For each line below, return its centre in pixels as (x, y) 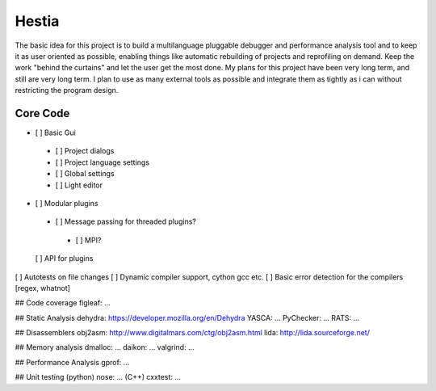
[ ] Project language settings (102, 162)
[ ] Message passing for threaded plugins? (126, 221)
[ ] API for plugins (64, 259)
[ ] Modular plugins (67, 203)
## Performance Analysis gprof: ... (72, 362)
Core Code (42, 113)
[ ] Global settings (85, 174)
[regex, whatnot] (42, 288)
